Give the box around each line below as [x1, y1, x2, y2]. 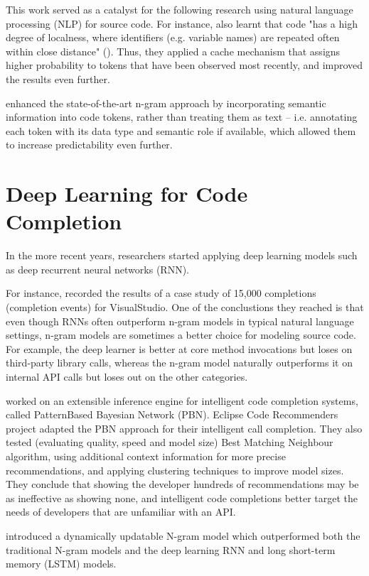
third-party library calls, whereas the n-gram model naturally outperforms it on [6, 355, 353, 370]
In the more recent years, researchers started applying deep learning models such [6, 248, 358, 263]
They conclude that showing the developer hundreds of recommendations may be [6, 477, 359, 491]
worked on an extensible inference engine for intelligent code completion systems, [6, 393, 358, 408]
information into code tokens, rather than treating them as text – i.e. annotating [6, 109, 358, 124]
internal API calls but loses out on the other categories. [6, 369, 248, 384]
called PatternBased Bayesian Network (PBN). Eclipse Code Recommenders [6, 407, 338, 422]
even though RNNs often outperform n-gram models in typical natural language [6, 313, 354, 328]
